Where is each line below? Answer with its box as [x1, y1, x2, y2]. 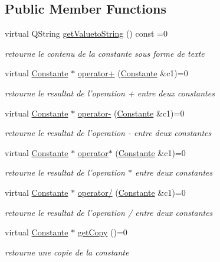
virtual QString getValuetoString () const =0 [5, 27, 168, 40]
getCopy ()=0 [77, 226, 127, 238]
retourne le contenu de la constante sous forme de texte [5, 47, 205, 59]
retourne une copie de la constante [5, 245, 129, 258]
